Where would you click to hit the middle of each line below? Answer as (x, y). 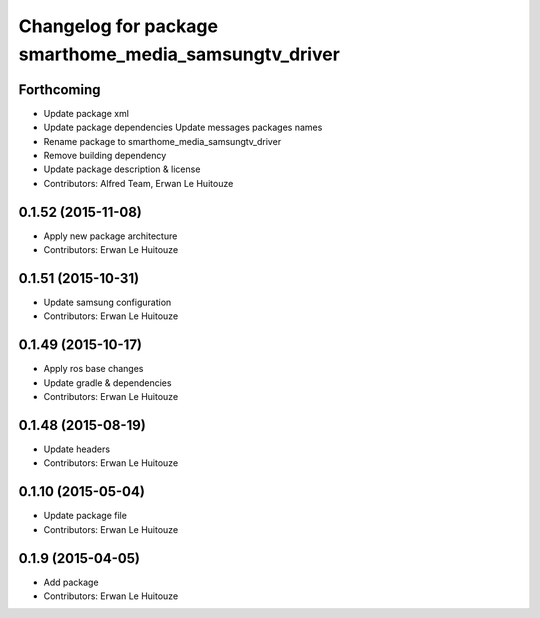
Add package (71, 582)
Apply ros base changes (93, 369)
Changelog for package (118, 26)
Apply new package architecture (110, 236)
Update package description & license (122, 169)
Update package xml (86, 113)
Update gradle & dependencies (107, 382)
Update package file (85, 516)
